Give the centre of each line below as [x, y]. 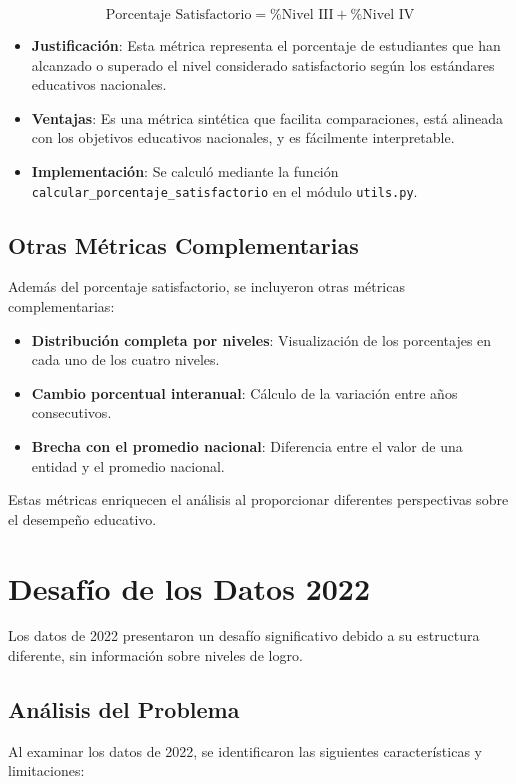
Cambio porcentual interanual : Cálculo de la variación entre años [244, 392]
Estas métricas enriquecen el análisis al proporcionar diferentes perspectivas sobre [258, 499]
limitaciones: [46, 770]
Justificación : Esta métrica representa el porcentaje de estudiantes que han [266, 45]
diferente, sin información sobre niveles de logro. [155, 655]
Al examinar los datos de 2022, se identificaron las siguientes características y [245, 750]
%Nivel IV [382, 15]
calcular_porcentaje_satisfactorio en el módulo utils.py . [224, 190]
